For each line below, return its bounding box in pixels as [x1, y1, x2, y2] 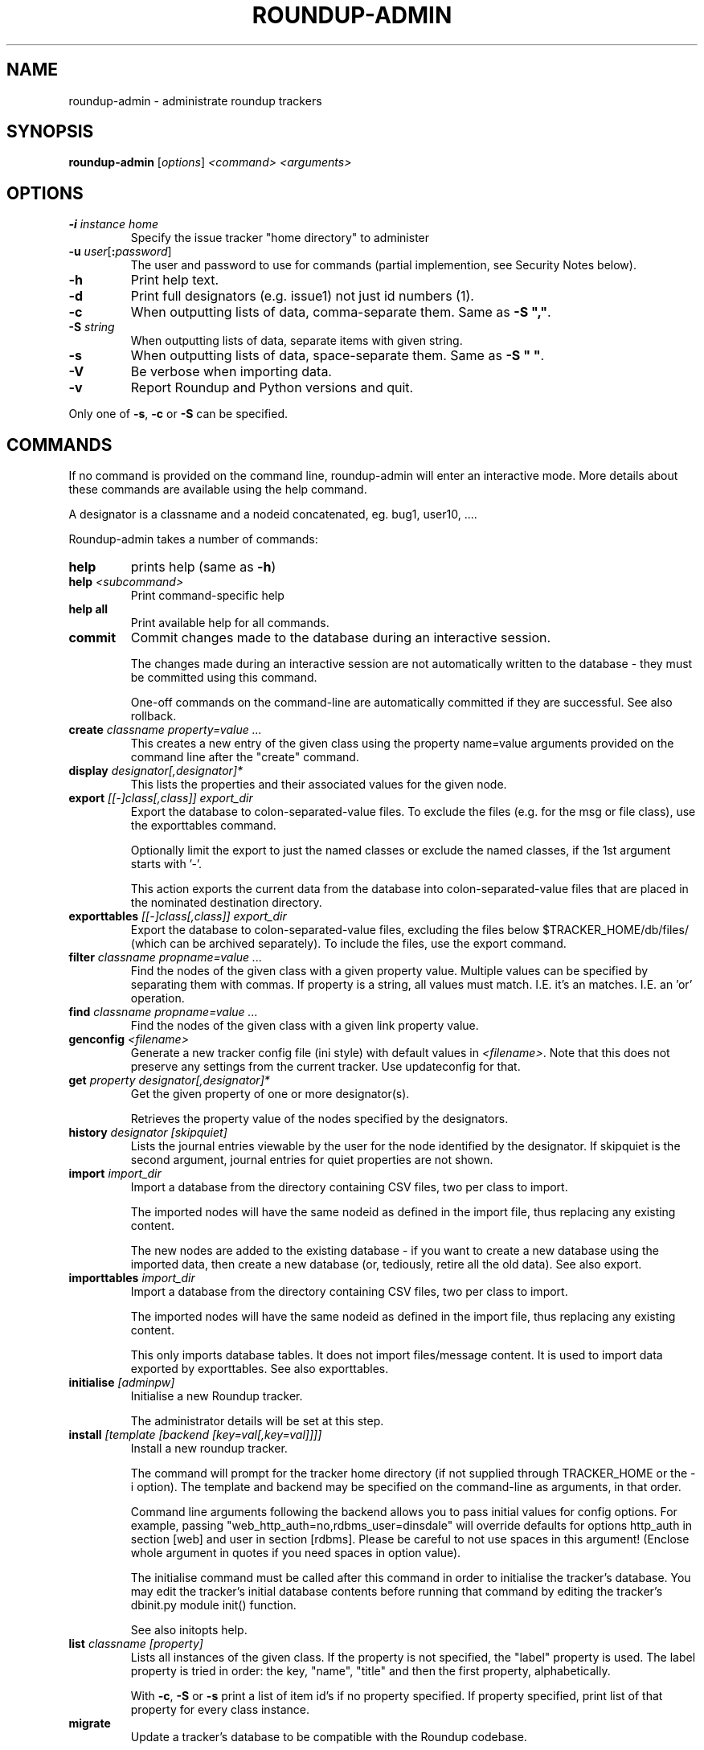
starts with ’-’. [130, 857, 203, 871]
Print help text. [130, 272, 219, 289]
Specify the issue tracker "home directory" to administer [130, 231, 430, 245]
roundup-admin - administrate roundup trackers [68, 93, 322, 108]
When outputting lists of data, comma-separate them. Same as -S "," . [130, 304, 551, 321]
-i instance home [68, 217, 159, 232]
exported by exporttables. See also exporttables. [130, 1362, 389, 1376]
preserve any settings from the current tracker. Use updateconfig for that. [130, 1059, 521, 1074]
